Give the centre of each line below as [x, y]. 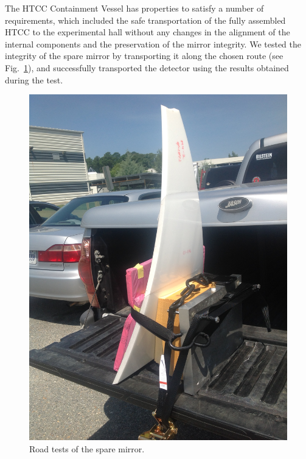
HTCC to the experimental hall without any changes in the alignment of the [148, 32]
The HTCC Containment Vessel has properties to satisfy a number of [134, 8]
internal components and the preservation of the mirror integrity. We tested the [153, 44]
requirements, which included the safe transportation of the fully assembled [145, 20]
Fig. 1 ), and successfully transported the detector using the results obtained [147, 67]
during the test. [34, 79]
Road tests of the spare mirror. [87, 449]
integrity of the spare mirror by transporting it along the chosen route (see [144, 56]
